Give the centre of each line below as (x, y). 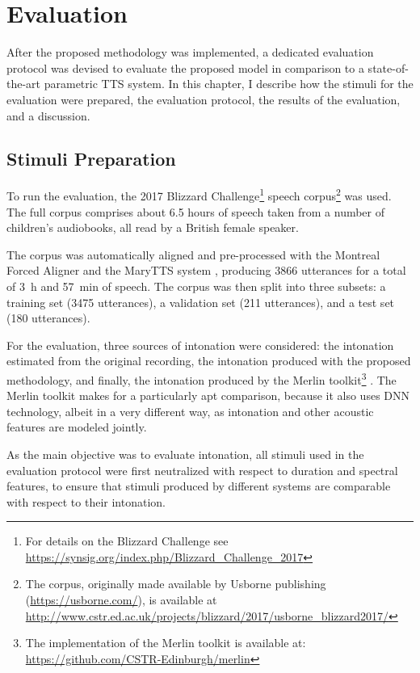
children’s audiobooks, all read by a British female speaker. (153, 227)
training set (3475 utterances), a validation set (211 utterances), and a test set (201, 302)
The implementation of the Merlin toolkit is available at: (166, 643)
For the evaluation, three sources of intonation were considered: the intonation (200, 345)
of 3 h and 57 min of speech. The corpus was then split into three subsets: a (196, 286)
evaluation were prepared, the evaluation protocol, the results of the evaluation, (204, 99)
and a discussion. (48, 115)
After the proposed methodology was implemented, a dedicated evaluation (190, 52)
